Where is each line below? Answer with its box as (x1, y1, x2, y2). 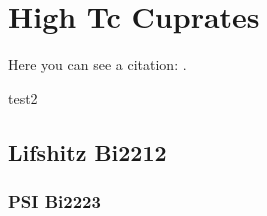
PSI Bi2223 (8, 189, 101, 214)
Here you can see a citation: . (8, 54, 187, 75)
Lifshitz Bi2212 (8, 136, 167, 167)
